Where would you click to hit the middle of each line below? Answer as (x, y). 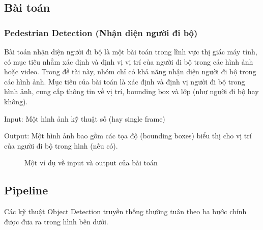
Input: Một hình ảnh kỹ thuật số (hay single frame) (85, 118)
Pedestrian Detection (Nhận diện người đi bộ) (101, 32)
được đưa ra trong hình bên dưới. (56, 221)
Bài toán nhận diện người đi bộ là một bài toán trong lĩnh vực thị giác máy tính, (131, 51)
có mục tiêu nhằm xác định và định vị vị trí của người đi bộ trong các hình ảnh (129, 61)
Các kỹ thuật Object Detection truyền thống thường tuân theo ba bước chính (125, 211)
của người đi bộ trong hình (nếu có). (61, 145)
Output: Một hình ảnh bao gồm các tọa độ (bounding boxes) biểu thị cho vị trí (128, 136)
